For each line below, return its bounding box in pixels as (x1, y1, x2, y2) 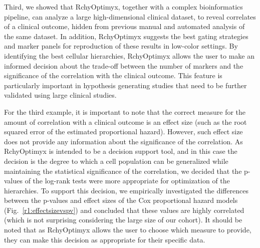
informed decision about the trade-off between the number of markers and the (4, 60, 243, 71)
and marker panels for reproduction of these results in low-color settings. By (4, 41, 238, 51)
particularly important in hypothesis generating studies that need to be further (4, 80, 247, 90)
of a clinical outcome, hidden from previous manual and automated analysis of (4, 21, 245, 32)
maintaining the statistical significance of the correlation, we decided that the (4, 165, 242, 176)
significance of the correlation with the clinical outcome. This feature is (4, 70, 222, 81)
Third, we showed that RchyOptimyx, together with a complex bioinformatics (4, 2, 243, 12)
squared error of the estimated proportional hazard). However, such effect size (4, 126, 243, 137)
